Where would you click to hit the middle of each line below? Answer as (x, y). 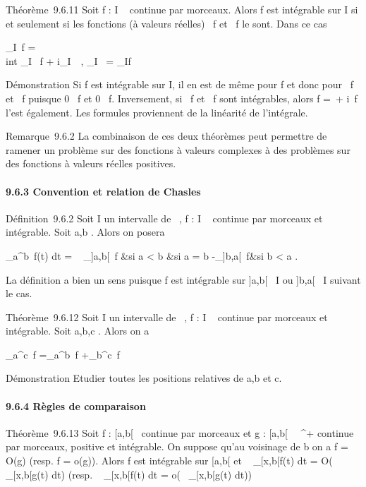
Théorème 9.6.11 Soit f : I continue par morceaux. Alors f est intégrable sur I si (182, 9)
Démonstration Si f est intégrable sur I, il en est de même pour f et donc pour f (180, 84)
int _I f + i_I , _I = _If (68, 60)
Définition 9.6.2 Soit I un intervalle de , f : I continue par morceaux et (164, 218)
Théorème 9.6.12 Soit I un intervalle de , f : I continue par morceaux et (167, 317)
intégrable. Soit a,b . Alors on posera (85, 232)
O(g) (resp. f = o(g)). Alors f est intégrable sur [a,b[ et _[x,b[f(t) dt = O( (169, 461)
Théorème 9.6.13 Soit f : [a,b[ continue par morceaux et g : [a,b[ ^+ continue (180, 432)
